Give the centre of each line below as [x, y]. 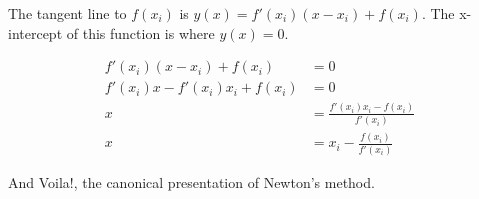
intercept [35, 32]
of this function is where [140, 32]
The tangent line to [67, 13]
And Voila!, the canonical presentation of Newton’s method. [191, 181]
